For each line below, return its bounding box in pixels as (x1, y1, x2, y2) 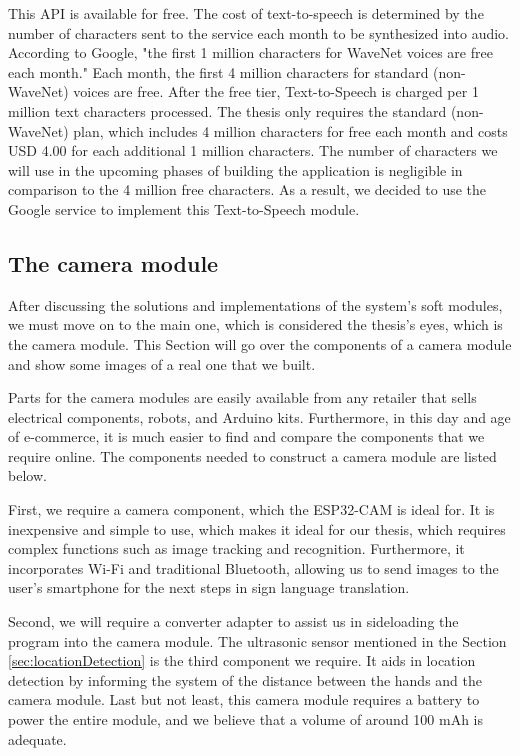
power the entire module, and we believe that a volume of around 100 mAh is (8, 709, 484, 730)
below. (8, 465, 47, 486)
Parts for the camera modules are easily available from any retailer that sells (8, 387, 477, 408)
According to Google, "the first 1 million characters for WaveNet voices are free (8, 42, 493, 63)
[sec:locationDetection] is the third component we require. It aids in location (8, 650, 476, 671)
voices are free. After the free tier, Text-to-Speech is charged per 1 (73, 81, 479, 102)
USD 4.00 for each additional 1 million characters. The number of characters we (8, 140, 498, 161)
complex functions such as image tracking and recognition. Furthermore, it (8, 538, 465, 559)
